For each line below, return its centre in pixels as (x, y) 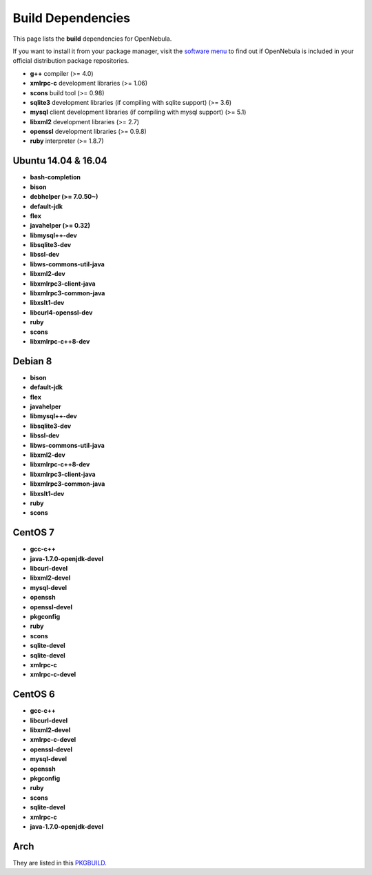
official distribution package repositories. (71, 61)
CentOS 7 (33, 532)
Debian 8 (32, 361)
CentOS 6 (34, 695)
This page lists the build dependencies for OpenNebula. (92, 39)
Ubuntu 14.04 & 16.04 (60, 161)
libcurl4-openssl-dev (61, 312)
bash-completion (55, 177)
